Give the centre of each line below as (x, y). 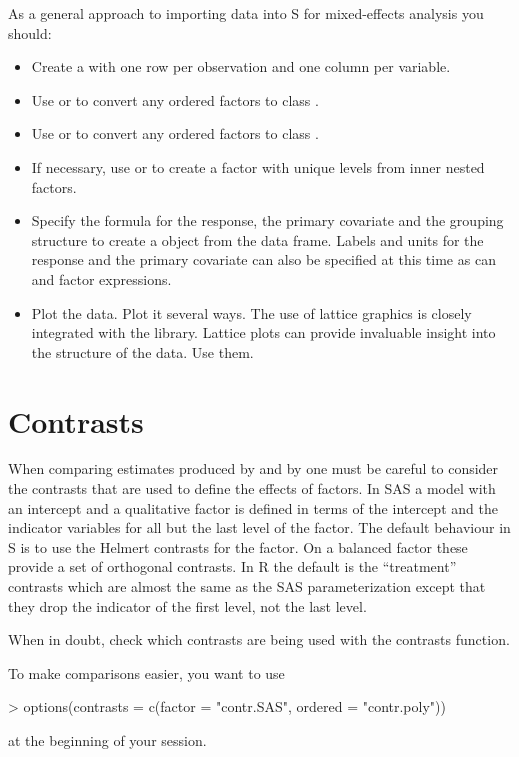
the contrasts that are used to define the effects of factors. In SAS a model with (252, 488)
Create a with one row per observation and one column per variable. (241, 66)
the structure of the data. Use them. (142, 351)
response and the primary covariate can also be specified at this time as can (263, 259)
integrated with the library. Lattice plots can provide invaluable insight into (263, 332)
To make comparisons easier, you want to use (146, 672)
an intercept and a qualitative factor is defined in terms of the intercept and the (253, 507)
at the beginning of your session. (107, 739)
